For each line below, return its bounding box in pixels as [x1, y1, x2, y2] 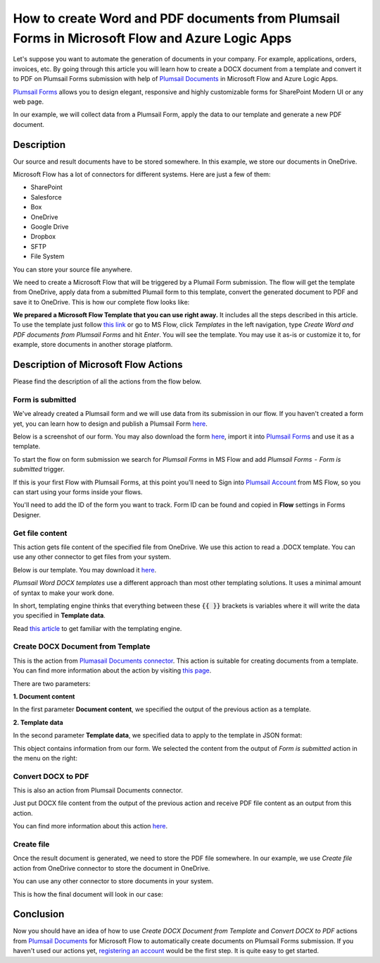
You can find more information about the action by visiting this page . [13, 666, 212, 675]
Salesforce [30, 192, 63, 201]
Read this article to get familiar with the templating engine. [13, 624, 182, 632]
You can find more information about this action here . [13, 822, 168, 830]
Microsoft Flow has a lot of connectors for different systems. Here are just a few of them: [13, 170, 271, 178]
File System [30, 252, 65, 261]
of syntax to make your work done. [13, 589, 115, 597]
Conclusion [13, 908, 65, 920]
